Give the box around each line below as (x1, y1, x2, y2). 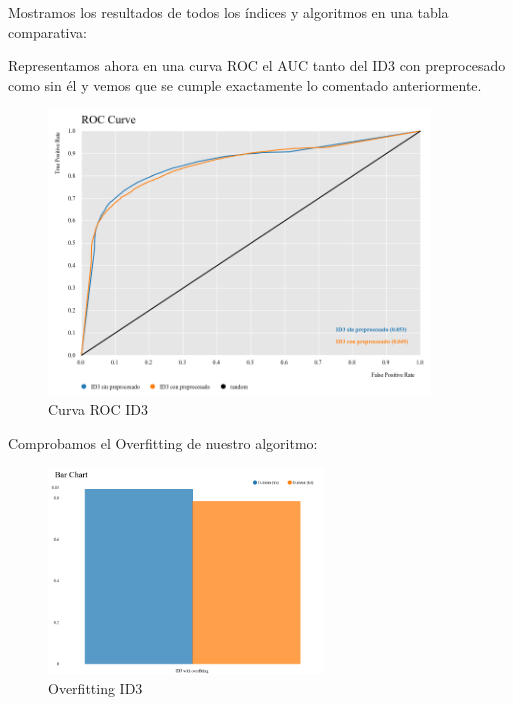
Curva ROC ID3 (48, 399, 148, 420)
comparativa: (8, 21, 87, 42)
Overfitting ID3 (48, 677, 143, 698)
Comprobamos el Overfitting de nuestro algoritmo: (8, 432, 318, 453)
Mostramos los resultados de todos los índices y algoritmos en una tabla (8, 2, 449, 22)
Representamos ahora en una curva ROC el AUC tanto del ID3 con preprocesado (8, 55, 506, 76)
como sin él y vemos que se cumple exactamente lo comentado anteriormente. (8, 74, 482, 95)
